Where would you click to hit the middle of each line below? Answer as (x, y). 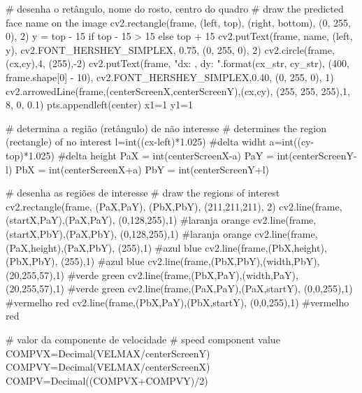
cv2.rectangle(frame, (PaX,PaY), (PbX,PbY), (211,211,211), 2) (141, 206)
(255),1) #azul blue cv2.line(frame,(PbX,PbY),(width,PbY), (190, 261)
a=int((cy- (292, 142)
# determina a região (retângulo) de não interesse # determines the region (166, 128)
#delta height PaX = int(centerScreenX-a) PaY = (166, 155)
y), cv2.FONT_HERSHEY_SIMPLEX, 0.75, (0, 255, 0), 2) (133, 49)
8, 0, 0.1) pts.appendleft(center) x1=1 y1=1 (100, 105)
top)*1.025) (30, 155)
